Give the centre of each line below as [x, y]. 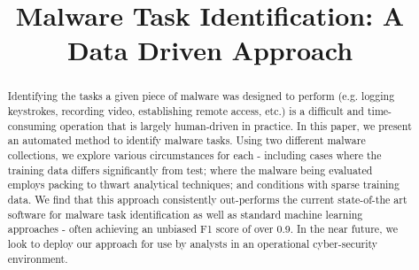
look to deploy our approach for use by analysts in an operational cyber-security [193, 243]
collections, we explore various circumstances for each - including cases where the [194, 154]
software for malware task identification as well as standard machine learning [185, 214]
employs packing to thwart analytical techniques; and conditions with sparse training [203, 185]
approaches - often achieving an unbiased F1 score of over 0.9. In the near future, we [202, 229]
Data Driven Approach [210, 50]
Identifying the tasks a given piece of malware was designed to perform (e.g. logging [201, 96]
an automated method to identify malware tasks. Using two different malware [186, 140]
